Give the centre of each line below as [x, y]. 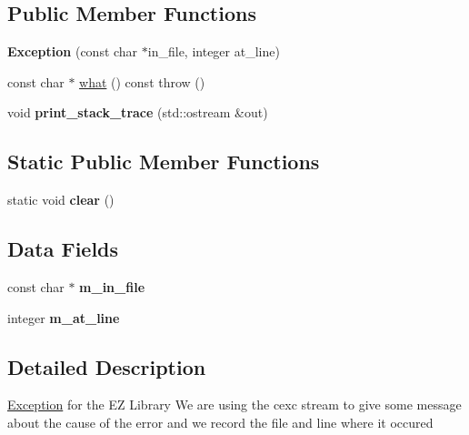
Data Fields [63, 249]
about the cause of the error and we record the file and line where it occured [220, 422]
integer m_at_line [64, 317]
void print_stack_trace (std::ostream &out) [138, 112]
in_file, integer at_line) [214, 51]
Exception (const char [73, 51]
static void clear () [61, 200]
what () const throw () [142, 81]
